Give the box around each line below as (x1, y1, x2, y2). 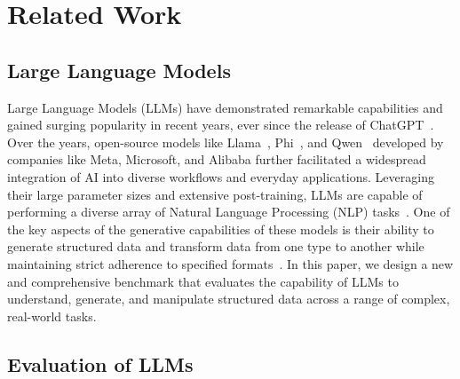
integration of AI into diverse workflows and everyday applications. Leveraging (7, 167, 434, 186)
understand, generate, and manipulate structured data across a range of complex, (7, 289, 450, 308)
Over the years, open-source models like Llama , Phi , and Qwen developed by (7, 132, 444, 151)
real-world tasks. (7, 306, 97, 325)
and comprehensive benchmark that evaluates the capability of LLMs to (7, 272, 399, 290)
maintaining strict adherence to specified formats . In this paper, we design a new (7, 254, 454, 272)
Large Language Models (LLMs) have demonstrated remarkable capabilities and (7, 98, 443, 116)
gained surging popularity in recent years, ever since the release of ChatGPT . (7, 115, 434, 134)
